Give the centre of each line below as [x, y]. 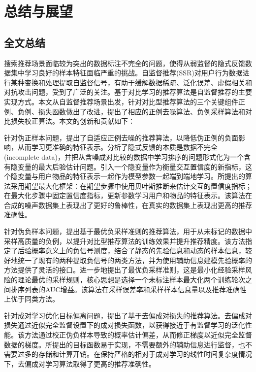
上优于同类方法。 [32, 299]
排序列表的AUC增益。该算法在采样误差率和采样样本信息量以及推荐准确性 [128, 289]
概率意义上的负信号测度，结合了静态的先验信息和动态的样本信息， [138, 251]
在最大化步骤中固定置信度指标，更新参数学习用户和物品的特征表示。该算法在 [128, 195]
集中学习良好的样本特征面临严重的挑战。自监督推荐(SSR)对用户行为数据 [127, 73]
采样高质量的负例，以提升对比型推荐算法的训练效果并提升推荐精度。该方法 [125, 241]
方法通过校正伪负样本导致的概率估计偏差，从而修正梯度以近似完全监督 [138, 335]
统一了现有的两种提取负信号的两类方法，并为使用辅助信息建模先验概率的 [135, 260]
